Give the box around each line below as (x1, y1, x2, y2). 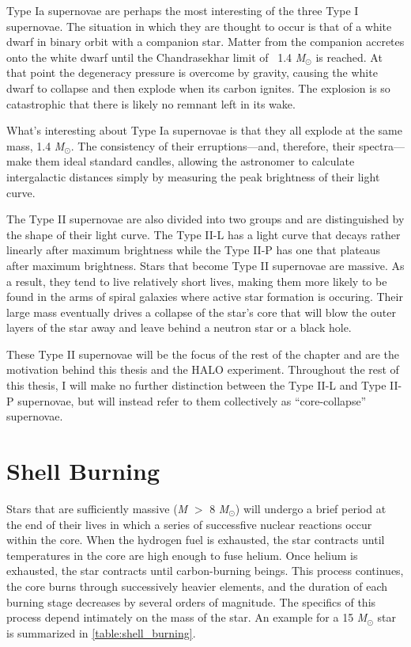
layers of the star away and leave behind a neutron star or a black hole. (6, 319, 352, 336)
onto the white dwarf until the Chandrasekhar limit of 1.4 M (6, 48, 306, 65)
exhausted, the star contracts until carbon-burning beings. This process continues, (6, 562, 404, 579)
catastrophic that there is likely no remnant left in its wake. (6, 95, 296, 112)
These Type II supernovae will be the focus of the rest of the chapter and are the (6, 345, 400, 362)
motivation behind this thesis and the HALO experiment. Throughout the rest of (6, 361, 399, 378)
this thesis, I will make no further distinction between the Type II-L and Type (6, 377, 386, 394)
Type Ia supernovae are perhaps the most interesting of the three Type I (6, 2, 359, 18)
